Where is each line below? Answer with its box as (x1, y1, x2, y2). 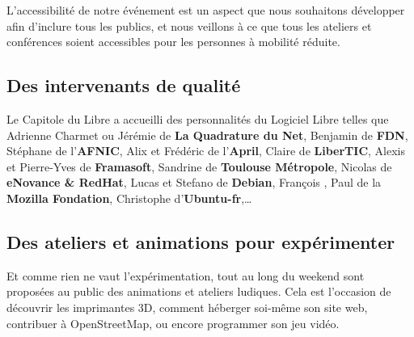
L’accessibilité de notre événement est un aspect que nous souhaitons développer (6, 2, 405, 18)
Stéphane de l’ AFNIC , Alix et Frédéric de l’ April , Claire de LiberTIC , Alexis (6, 142, 406, 159)
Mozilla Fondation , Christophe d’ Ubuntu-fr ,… (6, 189, 252, 206)
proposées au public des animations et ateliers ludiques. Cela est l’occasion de (6, 283, 391, 300)
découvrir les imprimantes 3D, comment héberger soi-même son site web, (6, 298, 368, 315)
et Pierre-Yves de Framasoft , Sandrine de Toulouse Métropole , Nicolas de (6, 158, 392, 175)
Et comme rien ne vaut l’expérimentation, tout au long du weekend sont (6, 267, 365, 284)
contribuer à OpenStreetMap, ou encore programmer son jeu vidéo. (6, 314, 340, 331)
